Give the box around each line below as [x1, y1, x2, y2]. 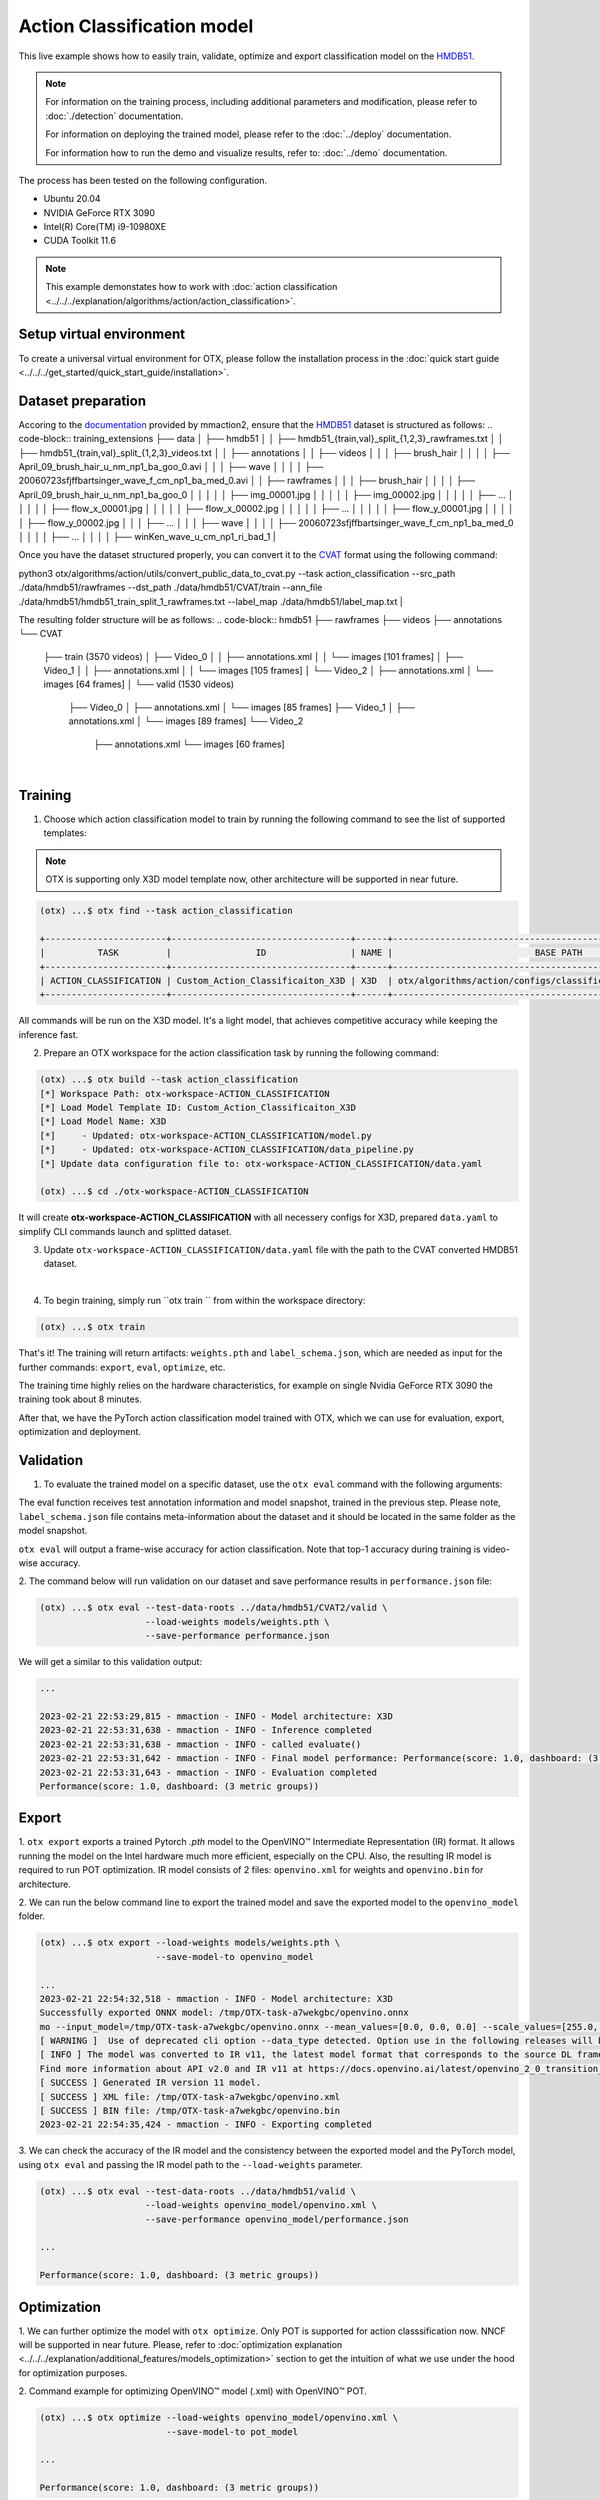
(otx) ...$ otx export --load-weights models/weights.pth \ [39, 1937, 341, 1949]
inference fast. [18, 1028, 79, 1040]
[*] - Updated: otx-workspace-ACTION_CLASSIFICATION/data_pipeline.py [39, 1144, 415, 1155]
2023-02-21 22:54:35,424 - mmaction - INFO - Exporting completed [39, 2119, 372, 2130]
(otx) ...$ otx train [39, 1321, 146, 1333]
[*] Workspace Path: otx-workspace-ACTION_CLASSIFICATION [39, 1088, 330, 1099]
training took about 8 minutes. [18, 1393, 142, 1405]
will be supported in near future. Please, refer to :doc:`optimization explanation [18, 2339, 343, 2350]
